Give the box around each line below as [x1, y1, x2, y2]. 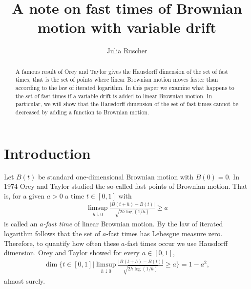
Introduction [4, 143, 91, 163]
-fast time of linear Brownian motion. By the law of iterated [43, 219, 223, 229]
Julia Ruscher [106, 45, 147, 56]
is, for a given [4, 190, 44, 200]
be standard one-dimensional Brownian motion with [38, 171, 194, 181]
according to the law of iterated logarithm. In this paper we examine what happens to [15, 84, 234, 92]
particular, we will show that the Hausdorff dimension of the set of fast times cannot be [15, 100, 239, 108]
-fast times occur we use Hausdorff [125, 238, 228, 248]
